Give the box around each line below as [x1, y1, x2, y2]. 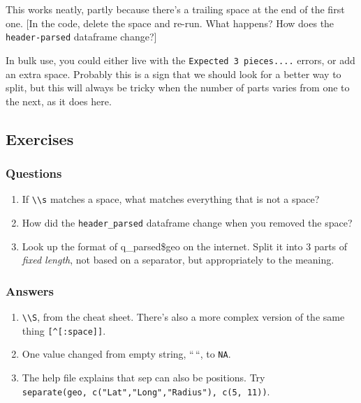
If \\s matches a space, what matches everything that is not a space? [22, 192, 320, 206]
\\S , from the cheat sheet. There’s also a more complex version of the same [22, 310, 345, 324]
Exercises [6, 128, 74, 149]
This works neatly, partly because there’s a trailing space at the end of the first [6, 2, 345, 16]
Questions [6, 164, 62, 181]
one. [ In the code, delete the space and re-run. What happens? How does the [6, 15, 334, 30]
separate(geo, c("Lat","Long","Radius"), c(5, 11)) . [22, 383, 270, 398]
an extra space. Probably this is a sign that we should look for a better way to [6, 66, 341, 81]
